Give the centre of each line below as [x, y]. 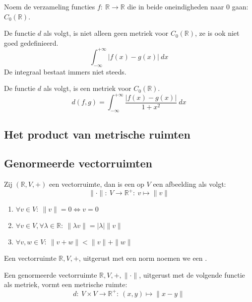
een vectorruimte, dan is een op [97, 184]
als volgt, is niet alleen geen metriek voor [106, 33]
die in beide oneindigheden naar [176, 6]
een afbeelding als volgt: [189, 184]
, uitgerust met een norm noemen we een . [143, 258]
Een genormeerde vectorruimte [51, 274]
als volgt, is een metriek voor [87, 88]
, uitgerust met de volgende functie [192, 274]
